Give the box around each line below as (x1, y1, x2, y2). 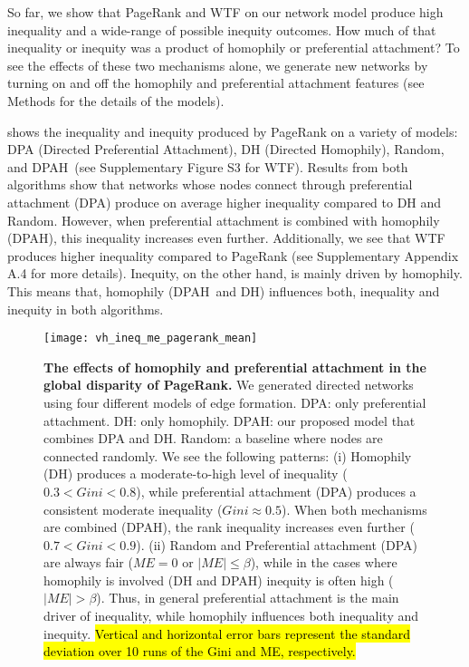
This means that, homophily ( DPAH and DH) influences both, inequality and (7, 281, 440, 300)
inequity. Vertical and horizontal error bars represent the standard (43, 623, 411, 643)
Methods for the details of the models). (7, 91, 225, 110)
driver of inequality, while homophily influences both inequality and (43, 606, 419, 625)
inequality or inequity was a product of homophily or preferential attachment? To (7, 38, 460, 57)
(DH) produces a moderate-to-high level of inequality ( (43, 464, 348, 483)
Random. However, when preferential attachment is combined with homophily (7, 210, 440, 229)
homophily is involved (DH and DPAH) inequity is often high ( (43, 570, 394, 589)
